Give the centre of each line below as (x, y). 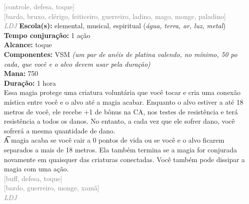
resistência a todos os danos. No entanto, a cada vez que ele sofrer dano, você (119, 121)
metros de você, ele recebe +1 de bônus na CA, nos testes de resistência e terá (121, 111)
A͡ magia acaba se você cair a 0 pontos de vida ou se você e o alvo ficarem (114, 140)
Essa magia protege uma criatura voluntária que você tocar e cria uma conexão (122, 92)
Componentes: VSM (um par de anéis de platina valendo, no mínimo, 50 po (121, 54)
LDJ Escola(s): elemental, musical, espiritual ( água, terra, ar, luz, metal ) (115, 26)
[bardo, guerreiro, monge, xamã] (52, 188)
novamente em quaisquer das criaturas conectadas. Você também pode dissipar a (124, 159)
